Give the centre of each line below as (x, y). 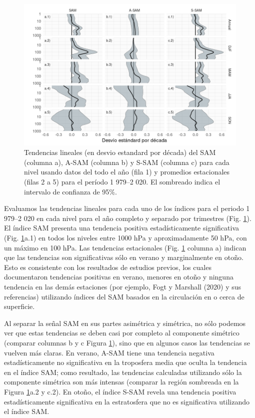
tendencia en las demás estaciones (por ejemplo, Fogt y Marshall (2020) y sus (123, 286)
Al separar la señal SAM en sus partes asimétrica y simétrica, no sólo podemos (125, 323)
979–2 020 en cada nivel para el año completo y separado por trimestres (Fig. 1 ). (128, 218)
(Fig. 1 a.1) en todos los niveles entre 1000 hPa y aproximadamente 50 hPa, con (125, 237)
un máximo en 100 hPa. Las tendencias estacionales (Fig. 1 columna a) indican (125, 247)
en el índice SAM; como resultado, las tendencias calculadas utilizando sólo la (123, 372)
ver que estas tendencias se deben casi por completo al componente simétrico (122, 333)
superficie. (19, 306)
